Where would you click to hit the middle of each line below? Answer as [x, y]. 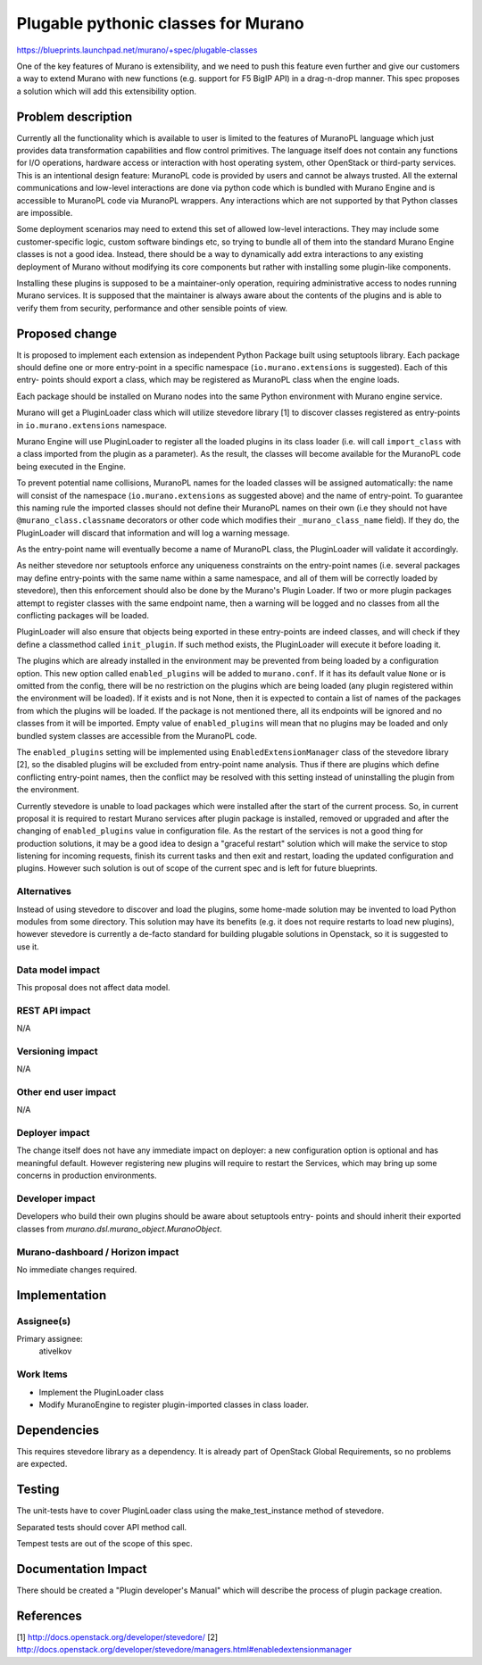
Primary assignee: [50, 1339]
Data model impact [58, 970]
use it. [28, 947]
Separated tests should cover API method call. [102, 1527]
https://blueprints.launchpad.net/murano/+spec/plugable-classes [137, 50]
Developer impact [56, 1198]
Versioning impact [57, 1051]
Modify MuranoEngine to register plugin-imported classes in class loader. [174, 1404]
